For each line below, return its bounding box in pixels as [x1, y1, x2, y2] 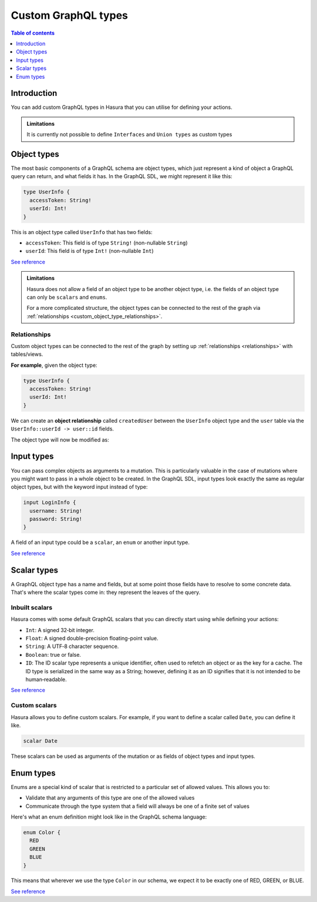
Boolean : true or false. [25, 651, 82, 658]
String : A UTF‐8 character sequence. [25, 643, 119, 650]
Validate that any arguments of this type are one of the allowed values [25, 794, 195, 801]
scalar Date [23, 737, 58, 744]
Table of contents [11, 29, 55, 36]
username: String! [29, 507, 82, 514]
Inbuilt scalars [11, 603, 53, 612]
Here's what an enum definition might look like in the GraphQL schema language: [11, 813, 207, 820]
